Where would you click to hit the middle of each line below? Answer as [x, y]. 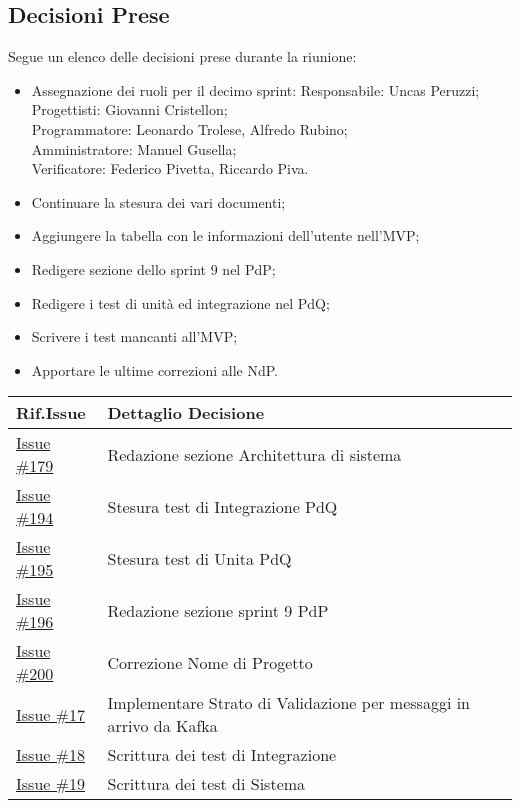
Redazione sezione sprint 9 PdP [218, 610]
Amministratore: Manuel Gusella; [134, 148]
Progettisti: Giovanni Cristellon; [129, 109]
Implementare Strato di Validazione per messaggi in [289, 703]
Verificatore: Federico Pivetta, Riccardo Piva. [170, 168]
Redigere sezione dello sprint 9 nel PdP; [153, 268]
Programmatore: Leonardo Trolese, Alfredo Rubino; [189, 128]
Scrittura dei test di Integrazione [222, 755]
